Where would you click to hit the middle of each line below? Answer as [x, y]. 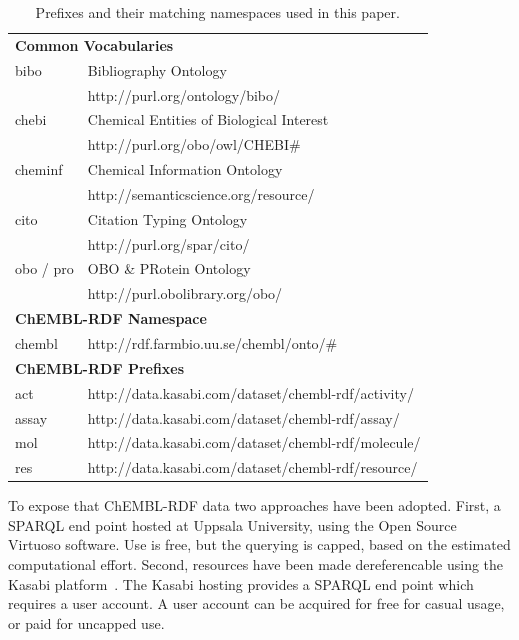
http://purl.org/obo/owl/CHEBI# [194, 144]
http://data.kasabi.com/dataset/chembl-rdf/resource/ [252, 467]
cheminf [39, 169]
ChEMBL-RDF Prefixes [100, 367]
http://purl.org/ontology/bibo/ [184, 94]
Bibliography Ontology [157, 69]
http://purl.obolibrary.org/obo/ [185, 293]
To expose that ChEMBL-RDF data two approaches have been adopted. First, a [254, 505]
